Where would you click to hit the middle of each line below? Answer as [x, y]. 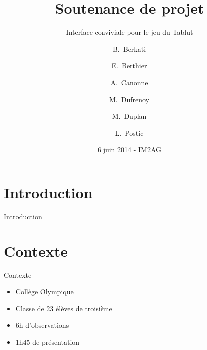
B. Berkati [129, 49]
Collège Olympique [45, 291]
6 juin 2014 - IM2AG [129, 150]
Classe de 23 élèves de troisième [64, 308]
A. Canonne [129, 82]
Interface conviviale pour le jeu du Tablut [129, 32]
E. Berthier [129, 66]
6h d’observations [42, 325]
